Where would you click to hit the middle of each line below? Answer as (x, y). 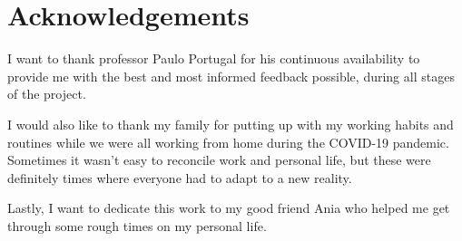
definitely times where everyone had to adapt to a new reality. (180, 177)
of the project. (47, 94)
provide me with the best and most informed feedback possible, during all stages (231, 76)
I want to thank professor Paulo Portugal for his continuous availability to (214, 58)
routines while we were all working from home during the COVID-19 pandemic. (228, 142)
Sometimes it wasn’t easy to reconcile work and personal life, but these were (219, 160)
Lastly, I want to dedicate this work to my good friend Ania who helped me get (229, 208)
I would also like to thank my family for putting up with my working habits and (231, 124)
